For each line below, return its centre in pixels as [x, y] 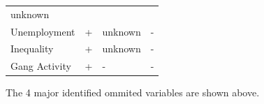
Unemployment [43, 31]
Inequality [32, 49]
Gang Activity [41, 66]
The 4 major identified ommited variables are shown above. [133, 92]
